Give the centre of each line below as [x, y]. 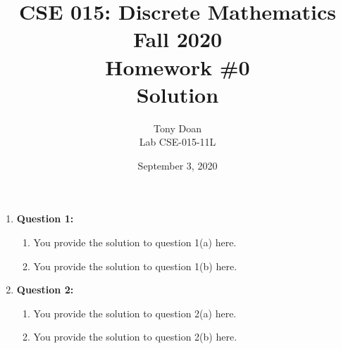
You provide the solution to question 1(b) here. [135, 266]
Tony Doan [178, 128]
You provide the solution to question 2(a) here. [135, 313]
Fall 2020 [178, 39]
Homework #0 [178, 66]
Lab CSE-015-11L [178, 142]
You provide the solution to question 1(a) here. [135, 242]
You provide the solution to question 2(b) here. [135, 337]
